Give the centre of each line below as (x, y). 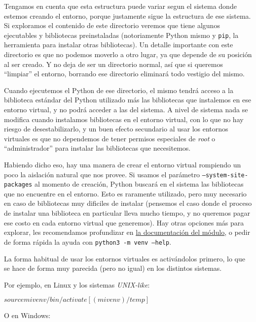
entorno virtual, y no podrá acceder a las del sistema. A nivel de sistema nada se (126, 109)
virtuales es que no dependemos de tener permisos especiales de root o (110, 138)
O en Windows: (27, 315)
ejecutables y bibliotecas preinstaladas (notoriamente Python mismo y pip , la (121, 35)
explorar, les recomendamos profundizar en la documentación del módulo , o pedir (127, 232)
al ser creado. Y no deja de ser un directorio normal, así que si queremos (113, 64)
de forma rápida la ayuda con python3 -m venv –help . (88, 241)
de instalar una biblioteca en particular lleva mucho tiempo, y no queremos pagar (127, 213)
